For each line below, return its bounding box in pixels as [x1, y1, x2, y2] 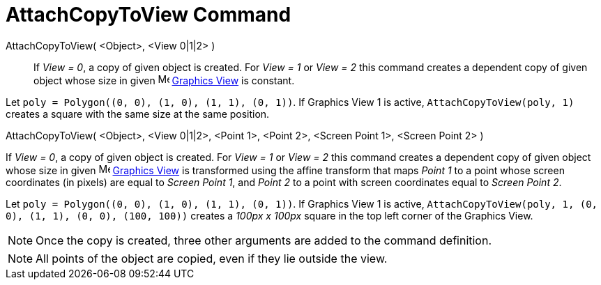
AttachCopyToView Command [6, 3, 291, 26]
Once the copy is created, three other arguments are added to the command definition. [36, 233, 492, 247]
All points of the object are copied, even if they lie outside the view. [36, 251, 388, 265]
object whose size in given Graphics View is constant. [33, 74, 295, 86]
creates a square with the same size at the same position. [6, 107, 270, 120]
